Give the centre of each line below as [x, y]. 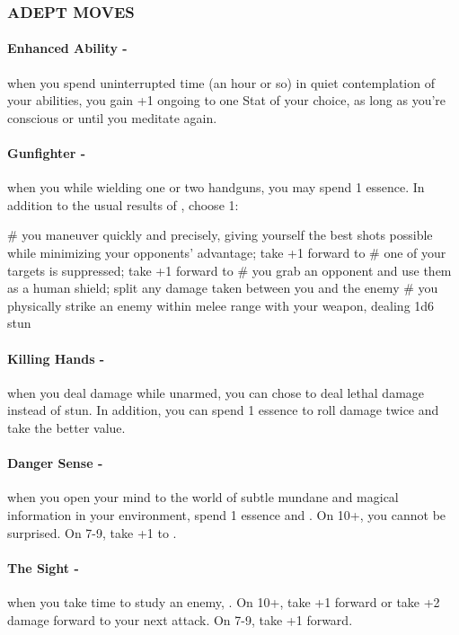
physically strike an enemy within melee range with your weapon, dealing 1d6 [221, 305]
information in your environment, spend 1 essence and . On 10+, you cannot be [227, 514]
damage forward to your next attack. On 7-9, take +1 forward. [180, 619]
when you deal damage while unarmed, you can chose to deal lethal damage [216, 392]
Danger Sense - [55, 463]
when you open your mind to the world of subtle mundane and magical [203, 497]
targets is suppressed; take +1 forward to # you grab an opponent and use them [229, 270]
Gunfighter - [47, 153]
